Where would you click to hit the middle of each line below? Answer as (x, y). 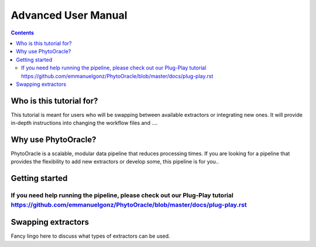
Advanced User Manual (69, 15)
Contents (23, 33)
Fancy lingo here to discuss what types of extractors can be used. (90, 236)
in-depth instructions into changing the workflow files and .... (84, 123)
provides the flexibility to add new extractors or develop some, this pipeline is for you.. (115, 162)
